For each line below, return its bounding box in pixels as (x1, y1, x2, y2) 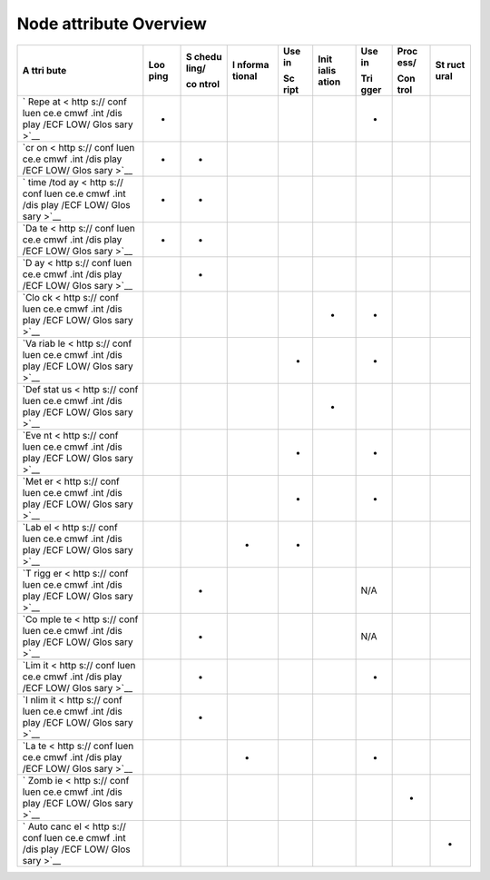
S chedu (185, 50, 222, 63)
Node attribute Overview (16, 14, 208, 34)
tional (231, 69, 258, 82)
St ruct (435, 58, 465, 71)
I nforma (231, 58, 269, 71)
